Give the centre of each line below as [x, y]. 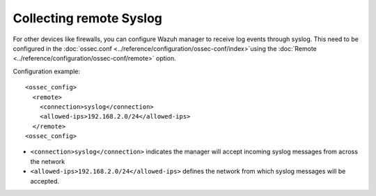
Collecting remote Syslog [88, 18]
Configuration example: [46, 71]
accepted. [45, 181]
